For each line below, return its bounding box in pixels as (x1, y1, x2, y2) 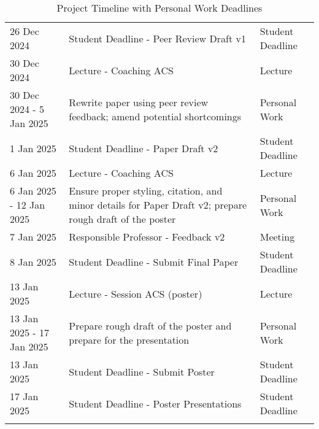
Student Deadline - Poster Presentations (69, 396, 242, 411)
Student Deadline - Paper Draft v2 (69, 141, 218, 155)
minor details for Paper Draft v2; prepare (69, 198, 247, 212)
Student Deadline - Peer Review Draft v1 (69, 31, 246, 45)
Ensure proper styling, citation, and (69, 184, 223, 198)
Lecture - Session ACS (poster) (69, 286, 202, 301)
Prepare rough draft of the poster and (69, 318, 232, 333)
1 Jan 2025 (10, 141, 56, 155)
